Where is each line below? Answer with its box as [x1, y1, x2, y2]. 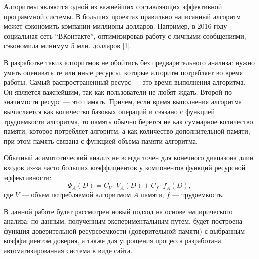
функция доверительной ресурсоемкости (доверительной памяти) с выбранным [4, 225, 245, 236]
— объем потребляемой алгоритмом [21, 189, 131, 200]
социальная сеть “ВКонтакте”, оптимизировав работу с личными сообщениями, [4, 30, 246, 41]
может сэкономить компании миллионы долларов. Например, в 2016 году [4, 21, 227, 31]
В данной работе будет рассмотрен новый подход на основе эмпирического [4, 206, 233, 216]
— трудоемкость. [172, 189, 224, 200]
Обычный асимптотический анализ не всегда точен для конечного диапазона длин [4, 152, 254, 163]
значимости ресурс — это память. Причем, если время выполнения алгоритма [4, 96, 242, 107]
